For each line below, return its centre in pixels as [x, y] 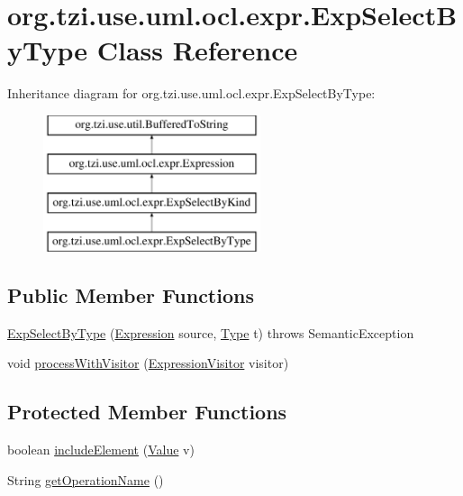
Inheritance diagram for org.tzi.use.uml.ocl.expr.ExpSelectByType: [191, 93]
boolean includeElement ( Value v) [101, 450]
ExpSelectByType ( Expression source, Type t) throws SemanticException [211, 332]
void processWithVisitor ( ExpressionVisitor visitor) [148, 363]
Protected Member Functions [147, 412]
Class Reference [197, 50]
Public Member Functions [131, 295]
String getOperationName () [86, 479]
